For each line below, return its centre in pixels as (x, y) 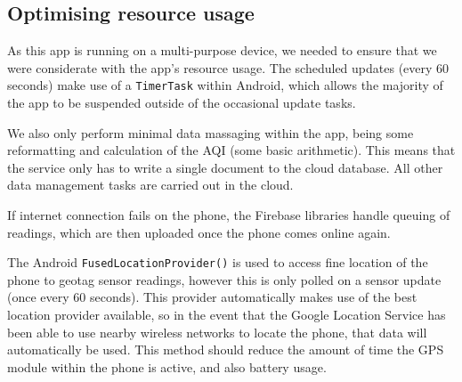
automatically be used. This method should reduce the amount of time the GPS (226, 349)
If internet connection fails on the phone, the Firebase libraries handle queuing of (229, 215)
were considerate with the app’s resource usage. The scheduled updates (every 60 (228, 67)
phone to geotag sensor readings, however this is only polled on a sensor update (224, 279)
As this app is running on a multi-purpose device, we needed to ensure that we (222, 50)
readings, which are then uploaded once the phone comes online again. (199, 232)
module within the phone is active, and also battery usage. (167, 366)
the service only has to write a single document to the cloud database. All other (225, 167)
